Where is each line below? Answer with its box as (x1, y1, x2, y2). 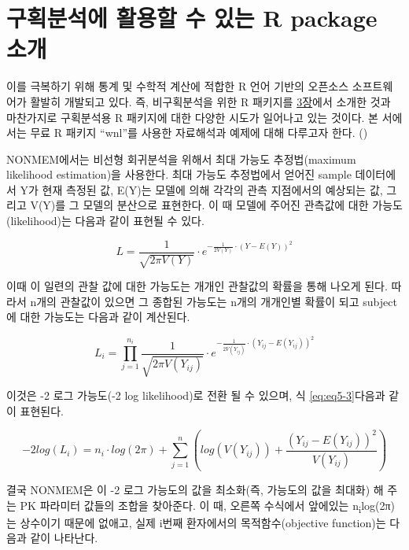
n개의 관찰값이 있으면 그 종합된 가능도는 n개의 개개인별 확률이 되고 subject (30, 293, 397, 309)
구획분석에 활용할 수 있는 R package (6, 2, 378, 34)
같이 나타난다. (30, 530, 98, 546)
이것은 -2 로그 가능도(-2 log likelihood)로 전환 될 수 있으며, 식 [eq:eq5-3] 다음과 (6, 387, 385, 404)
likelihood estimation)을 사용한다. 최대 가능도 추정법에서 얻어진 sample (6, 166, 352, 183)
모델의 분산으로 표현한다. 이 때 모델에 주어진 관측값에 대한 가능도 (83, 197, 403, 213)
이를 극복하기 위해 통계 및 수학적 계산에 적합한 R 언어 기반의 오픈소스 (6, 78, 349, 94)
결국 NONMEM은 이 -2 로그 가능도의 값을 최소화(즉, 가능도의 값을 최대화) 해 (6, 482, 384, 498)
